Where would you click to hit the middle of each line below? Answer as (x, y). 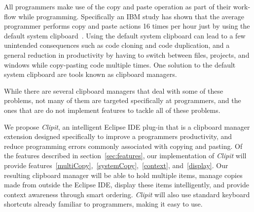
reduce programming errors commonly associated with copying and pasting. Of (123, 146)
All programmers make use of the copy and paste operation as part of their (118, 6)
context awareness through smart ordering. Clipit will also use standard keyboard (127, 194)
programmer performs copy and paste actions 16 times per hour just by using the (127, 26)
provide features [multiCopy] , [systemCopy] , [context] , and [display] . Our (116, 165)
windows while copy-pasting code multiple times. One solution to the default (120, 64)
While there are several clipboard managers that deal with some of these (114, 90)
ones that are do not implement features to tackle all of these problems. (112, 110)
